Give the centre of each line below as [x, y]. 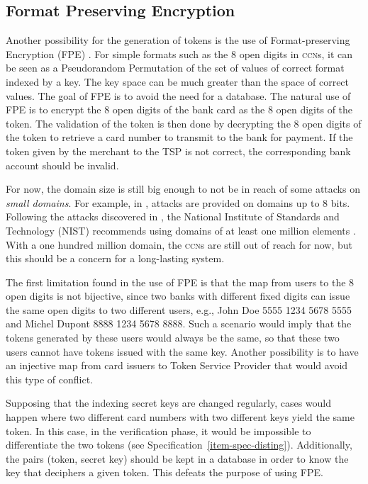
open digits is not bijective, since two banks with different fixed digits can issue [178, 296]
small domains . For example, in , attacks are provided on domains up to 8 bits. [178, 202]
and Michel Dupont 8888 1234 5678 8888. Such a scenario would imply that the [179, 323]
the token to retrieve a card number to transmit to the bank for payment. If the [179, 137]
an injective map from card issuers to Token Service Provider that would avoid [177, 365]
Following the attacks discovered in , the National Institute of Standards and [173, 216]
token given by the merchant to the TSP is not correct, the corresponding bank [178, 151]
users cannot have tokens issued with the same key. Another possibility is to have [182, 351]
